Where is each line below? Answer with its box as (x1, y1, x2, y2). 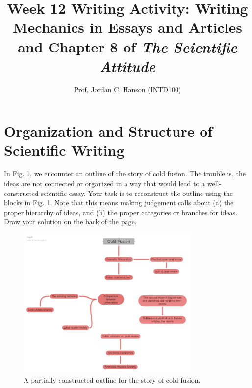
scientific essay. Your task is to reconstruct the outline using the (41, 188, 233, 198)
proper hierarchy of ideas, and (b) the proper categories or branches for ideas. (4, 207, 237, 217)
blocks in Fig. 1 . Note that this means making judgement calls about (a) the (4, 197, 234, 208)
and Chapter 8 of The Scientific (18, 36, 237, 57)
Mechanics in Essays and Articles (12, 17, 243, 37)
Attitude (100, 55, 155, 76)
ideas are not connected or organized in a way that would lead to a (4, 178, 205, 188)
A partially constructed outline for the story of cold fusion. (24, 375, 201, 385)
